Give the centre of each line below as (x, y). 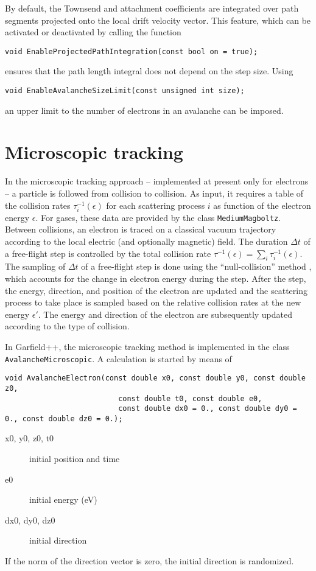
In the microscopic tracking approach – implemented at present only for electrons (157, 181)
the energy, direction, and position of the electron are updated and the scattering (156, 290)
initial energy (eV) (63, 499)
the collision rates (38, 205)
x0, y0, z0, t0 (30, 438)
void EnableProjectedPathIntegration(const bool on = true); (132, 51)
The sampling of (35, 266)
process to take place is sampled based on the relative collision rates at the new (153, 302)
